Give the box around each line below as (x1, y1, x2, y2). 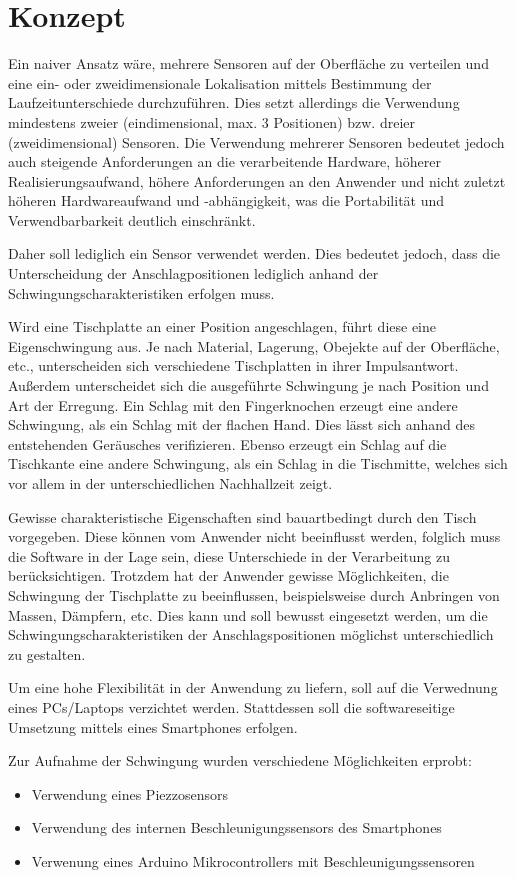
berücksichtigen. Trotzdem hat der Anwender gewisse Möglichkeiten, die (8, 565, 449, 586)
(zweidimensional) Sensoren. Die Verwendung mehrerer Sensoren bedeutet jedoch (8, 131, 505, 152)
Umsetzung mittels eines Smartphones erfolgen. (8, 716, 298, 737)
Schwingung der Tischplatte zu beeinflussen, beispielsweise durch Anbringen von (8, 584, 500, 605)
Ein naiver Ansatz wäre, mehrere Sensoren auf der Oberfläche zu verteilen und (8, 53, 489, 74)
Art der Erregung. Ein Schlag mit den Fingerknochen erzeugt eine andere (8, 394, 458, 415)
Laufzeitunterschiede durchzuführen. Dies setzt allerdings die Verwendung (8, 92, 460, 113)
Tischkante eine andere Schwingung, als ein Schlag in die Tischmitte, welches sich (8, 453, 508, 474)
